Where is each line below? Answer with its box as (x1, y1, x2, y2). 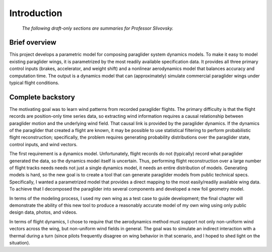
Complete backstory (9, 93, 75, 101)
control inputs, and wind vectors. (9, 141, 78, 147)
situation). (9, 239, 30, 245)
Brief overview (9, 38, 56, 47)
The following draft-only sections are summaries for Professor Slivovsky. (22, 25, 174, 31)
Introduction (9, 8, 62, 19)
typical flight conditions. (9, 80, 60, 86)
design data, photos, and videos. (9, 209, 78, 215)
